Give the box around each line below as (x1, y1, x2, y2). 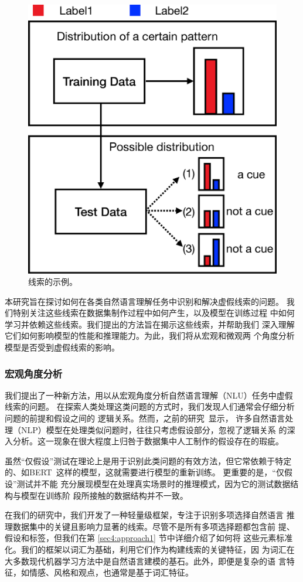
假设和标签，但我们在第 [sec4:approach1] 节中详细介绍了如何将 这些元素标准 (5, 532, 293, 544)
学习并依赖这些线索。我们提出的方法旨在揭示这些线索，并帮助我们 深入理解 (5, 318, 295, 330)
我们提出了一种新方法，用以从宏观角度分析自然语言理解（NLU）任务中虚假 (5, 389, 293, 401)
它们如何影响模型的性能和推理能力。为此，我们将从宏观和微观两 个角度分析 (5, 329, 295, 342)
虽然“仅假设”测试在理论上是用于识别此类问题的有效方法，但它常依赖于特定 (5, 454, 292, 467)
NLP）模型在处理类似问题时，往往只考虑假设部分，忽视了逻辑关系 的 (21, 423, 287, 435)
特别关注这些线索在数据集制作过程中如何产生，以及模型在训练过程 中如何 (12, 307, 295, 319)
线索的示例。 (28, 275, 77, 288)
